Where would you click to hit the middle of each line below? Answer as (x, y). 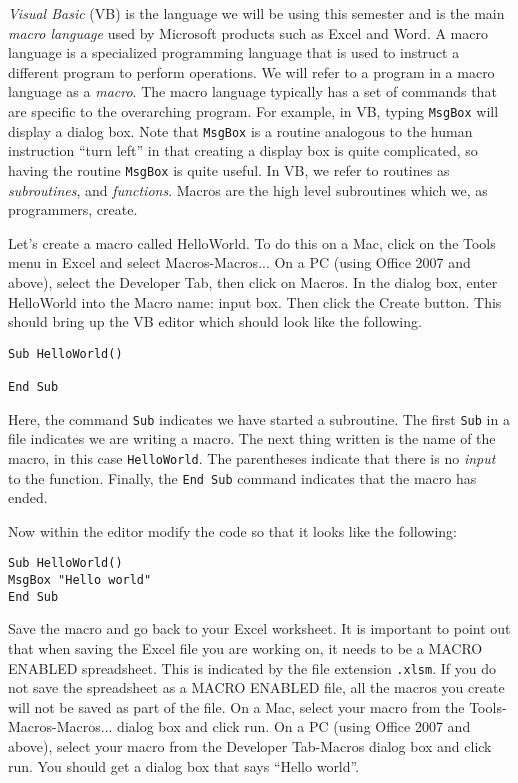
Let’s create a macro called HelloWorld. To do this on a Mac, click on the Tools (252, 242)
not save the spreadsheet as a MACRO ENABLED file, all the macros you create (256, 687)
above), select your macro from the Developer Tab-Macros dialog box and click (250, 746)
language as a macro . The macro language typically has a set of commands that (252, 91)
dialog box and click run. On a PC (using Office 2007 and (294, 726)
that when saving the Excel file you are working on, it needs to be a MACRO (245, 647)
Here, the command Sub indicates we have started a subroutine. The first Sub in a (259, 418)
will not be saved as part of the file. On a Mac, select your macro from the (236, 706)
